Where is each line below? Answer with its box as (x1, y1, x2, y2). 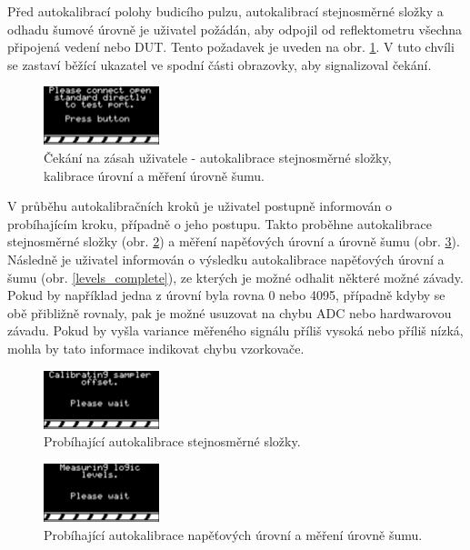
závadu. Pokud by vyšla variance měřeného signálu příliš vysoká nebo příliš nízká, (7, 321, 464, 340)
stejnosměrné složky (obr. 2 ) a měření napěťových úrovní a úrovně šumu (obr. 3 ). (7, 232, 460, 251)
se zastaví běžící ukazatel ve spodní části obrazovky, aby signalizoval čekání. (7, 55, 432, 74)
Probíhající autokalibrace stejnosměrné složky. (44, 432, 301, 451)
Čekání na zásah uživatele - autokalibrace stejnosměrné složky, (44, 148, 392, 167)
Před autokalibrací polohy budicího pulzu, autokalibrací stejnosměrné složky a (7, 2, 444, 20)
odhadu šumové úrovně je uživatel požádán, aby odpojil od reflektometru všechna (7, 19, 463, 38)
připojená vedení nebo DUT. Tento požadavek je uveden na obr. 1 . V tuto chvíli (7, 37, 455, 56)
